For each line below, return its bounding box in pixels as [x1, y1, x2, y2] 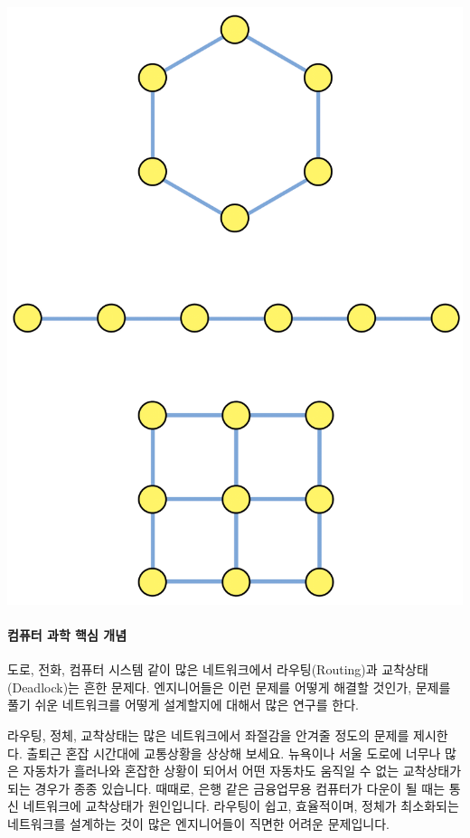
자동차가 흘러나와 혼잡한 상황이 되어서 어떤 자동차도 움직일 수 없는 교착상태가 [23, 761, 462, 780]
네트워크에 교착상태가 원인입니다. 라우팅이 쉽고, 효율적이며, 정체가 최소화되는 [23, 796, 459, 815]
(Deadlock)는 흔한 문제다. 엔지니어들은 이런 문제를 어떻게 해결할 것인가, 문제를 [7, 677, 451, 696]
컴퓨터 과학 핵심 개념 [7, 626, 127, 644]
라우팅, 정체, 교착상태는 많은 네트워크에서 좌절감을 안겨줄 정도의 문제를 [7, 725, 409, 744]
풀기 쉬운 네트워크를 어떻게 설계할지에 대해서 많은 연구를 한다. [7, 695, 359, 714]
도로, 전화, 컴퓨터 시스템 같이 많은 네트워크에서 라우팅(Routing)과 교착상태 [7, 660, 428, 679]
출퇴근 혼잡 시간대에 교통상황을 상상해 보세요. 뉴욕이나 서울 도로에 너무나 [26, 743, 441, 762]
